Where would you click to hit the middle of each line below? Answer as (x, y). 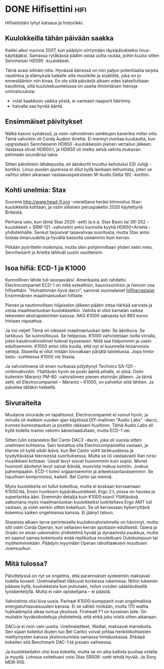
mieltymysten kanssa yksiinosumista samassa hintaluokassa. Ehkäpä (75, 637)
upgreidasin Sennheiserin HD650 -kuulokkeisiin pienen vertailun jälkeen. (79, 144)
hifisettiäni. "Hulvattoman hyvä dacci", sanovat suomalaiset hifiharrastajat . (81, 290)
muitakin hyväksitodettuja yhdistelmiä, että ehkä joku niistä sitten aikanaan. (81, 617)
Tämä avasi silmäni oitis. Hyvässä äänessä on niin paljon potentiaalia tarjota (82, 70)
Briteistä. (14, 212)
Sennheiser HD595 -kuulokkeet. (38, 61)
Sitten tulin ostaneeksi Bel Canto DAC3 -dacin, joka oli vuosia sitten (73, 440)
